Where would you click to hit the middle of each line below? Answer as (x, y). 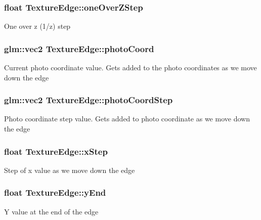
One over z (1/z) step (37, 26)
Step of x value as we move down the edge (70, 170)
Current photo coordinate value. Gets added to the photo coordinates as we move (130, 68)
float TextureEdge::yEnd (55, 192)
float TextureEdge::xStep (56, 151)
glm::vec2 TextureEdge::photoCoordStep (89, 100)
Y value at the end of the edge (51, 211)
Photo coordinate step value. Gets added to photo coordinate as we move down (127, 119)
